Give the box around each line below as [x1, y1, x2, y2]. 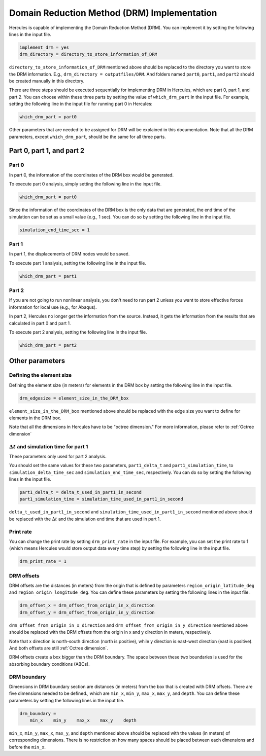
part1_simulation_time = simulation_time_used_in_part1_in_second [19, 496, 183, 502]
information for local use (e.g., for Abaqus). [9, 304, 97, 310]
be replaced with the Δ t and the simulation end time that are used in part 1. [9, 516, 161, 522]
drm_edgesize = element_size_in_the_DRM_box [19, 395, 129, 401]
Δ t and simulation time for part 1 [9, 443, 88, 450]
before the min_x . [9, 744, 46, 750]
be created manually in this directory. [9, 78, 85, 84]
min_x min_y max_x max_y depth [30, 718, 136, 723]
